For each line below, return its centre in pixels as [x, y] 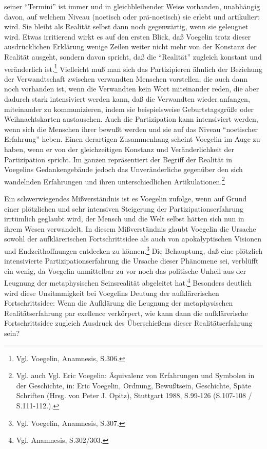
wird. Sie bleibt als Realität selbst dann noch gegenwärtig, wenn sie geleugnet [126, 26]
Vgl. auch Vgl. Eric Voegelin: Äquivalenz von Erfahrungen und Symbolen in [135, 375]
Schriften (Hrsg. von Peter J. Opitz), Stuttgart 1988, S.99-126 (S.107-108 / [134, 395]
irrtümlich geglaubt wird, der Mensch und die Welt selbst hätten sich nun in [124, 219]
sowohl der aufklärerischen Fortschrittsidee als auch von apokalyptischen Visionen [133, 239]
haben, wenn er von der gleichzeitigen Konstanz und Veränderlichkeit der [119, 149]
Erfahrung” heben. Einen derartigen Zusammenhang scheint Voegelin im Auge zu [132, 139]
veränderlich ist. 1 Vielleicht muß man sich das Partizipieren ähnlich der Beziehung [133, 68]
